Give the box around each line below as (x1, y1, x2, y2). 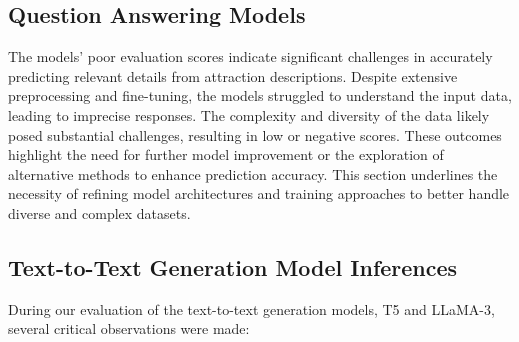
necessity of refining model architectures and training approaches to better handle (8, 183, 510, 204)
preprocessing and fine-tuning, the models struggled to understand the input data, (8, 85, 512, 106)
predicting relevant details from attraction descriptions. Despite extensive (8, 65, 458, 86)
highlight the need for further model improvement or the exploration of (8, 144, 444, 165)
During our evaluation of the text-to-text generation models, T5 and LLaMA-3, (8, 298, 495, 319)
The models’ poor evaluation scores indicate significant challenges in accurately (8, 46, 493, 67)
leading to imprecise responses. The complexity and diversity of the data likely (8, 104, 490, 125)
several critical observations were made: (8, 318, 250, 339)
